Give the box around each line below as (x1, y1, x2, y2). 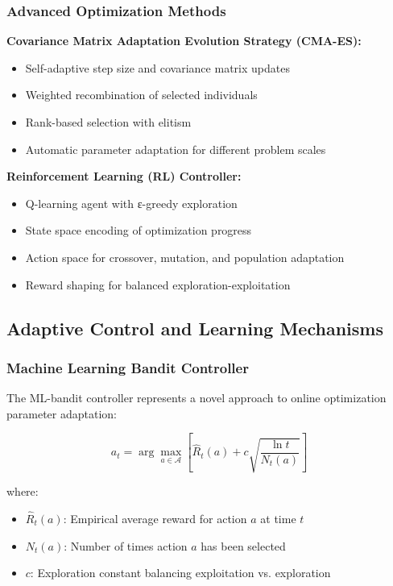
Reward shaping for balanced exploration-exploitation (25, 276, 291, 293)
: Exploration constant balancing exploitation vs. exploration (30, 564, 331, 581)
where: (6, 483, 39, 500)
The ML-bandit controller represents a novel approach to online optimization (6, 389, 387, 406)
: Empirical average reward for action (63, 510, 247, 526)
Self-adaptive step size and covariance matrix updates (25, 59, 290, 76)
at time (260, 510, 296, 526)
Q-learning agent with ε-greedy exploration (25, 194, 238, 211)
